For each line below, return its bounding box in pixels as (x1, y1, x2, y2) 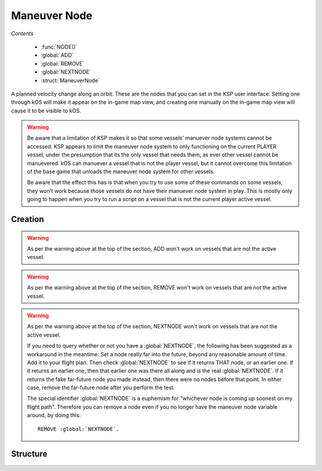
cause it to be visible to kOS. (11, 107, 82, 114)
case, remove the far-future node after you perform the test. (27, 384, 175, 391)
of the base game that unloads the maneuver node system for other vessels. (27, 168, 215, 176)
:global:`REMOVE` (41, 60, 85, 67)
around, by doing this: (27, 412, 81, 419)
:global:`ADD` (41, 51, 74, 59)
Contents (11, 30, 34, 37)
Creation (11, 214, 44, 224)
